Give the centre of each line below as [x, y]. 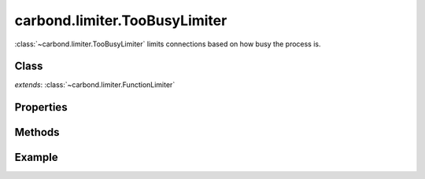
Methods [37, 132]
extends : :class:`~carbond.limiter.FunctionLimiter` [95, 85]
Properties [41, 107]
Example [36, 157]
